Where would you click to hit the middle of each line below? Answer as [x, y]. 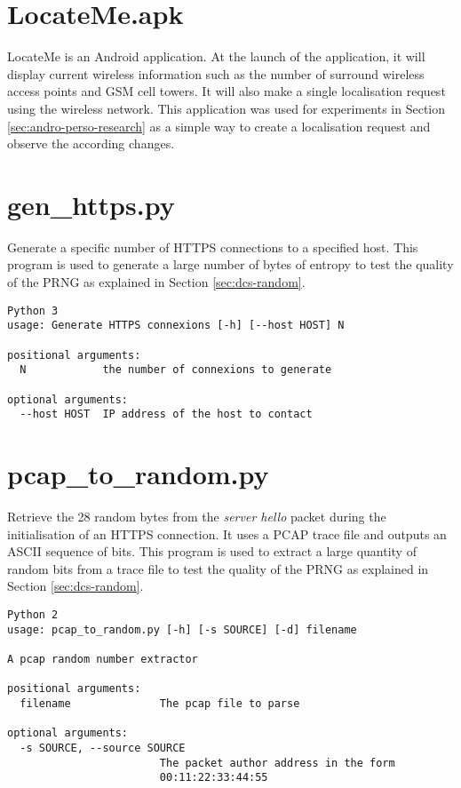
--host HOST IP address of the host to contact [166, 414]
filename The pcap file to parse [160, 703]
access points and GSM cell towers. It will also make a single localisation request [227, 91]
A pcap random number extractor [103, 659]
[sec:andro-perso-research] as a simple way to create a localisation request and [219, 126]
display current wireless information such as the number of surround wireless [216, 73]
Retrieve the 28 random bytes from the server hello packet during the [197, 516]
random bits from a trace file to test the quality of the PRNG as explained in [218, 568]
